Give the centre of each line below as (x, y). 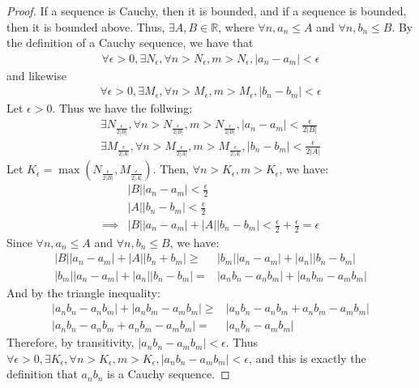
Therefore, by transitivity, (71, 342)
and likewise (36, 75)
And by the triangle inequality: (83, 292)
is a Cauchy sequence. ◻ (169, 374)
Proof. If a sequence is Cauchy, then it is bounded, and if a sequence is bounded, (207, 11)
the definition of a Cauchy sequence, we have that (130, 43)
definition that (42, 374)
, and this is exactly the (307, 358)
